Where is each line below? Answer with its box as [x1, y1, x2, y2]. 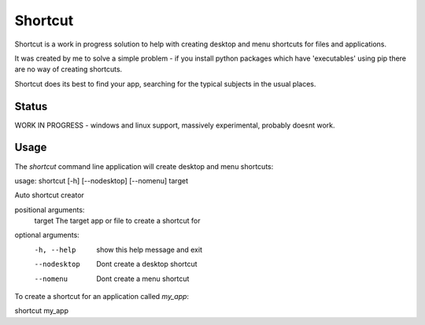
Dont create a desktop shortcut [96, 260, 198, 269]
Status [14, 99, 48, 113]
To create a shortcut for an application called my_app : [14, 292, 189, 301]
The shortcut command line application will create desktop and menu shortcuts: [14, 161, 274, 171]
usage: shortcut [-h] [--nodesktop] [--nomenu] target [14, 175, 189, 185]
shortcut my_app [14, 306, 68, 316]
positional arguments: [14, 205, 85, 214]
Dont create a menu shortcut [96, 274, 190, 283]
